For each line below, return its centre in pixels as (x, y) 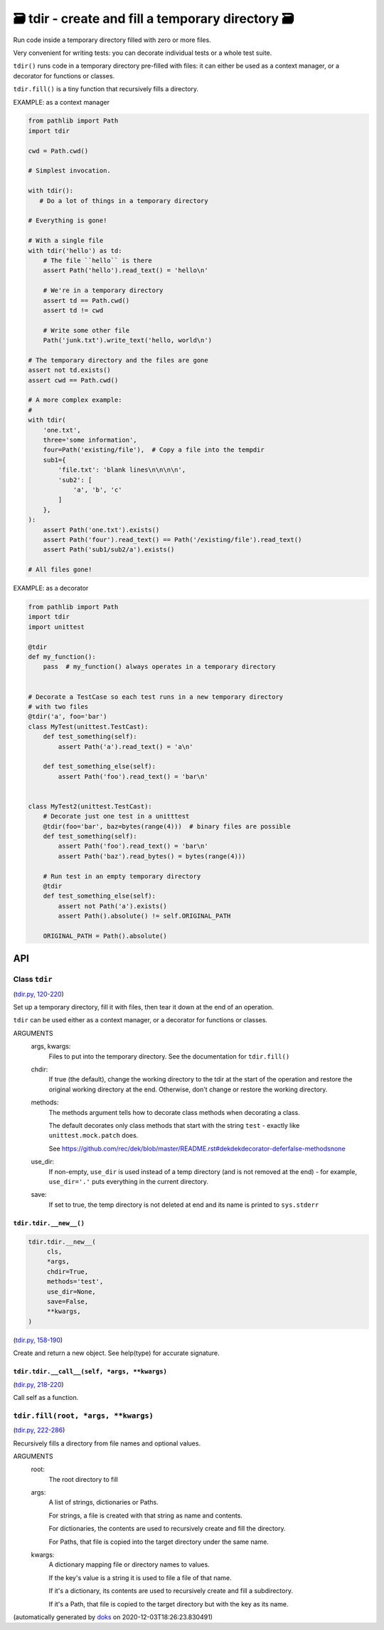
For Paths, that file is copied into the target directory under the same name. (159, 1542)
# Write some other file (86, 330)
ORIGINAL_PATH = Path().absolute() (105, 936)
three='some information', (90, 440)
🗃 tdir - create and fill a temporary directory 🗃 (154, 19)
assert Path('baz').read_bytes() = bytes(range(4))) (152, 856)
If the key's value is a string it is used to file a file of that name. (140, 1577)
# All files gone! (60, 570)
